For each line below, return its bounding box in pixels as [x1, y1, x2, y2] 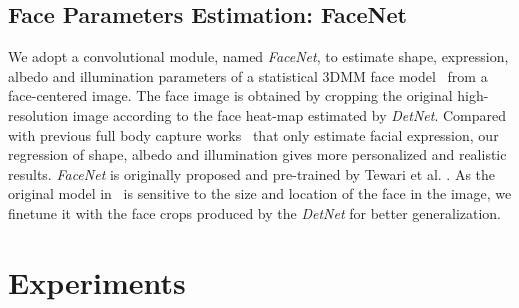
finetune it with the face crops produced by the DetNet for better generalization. [8, 202, 502, 223]
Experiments [8, 261, 186, 302]
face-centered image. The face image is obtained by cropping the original [8, 85, 453, 106]
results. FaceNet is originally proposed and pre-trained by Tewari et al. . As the [8, 163, 496, 184]
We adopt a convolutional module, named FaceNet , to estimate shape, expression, [8, 46, 509, 67]
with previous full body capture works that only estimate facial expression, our [8, 124, 499, 145]
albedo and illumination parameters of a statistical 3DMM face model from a [8, 65, 488, 86]
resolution [8, 104, 69, 125]
